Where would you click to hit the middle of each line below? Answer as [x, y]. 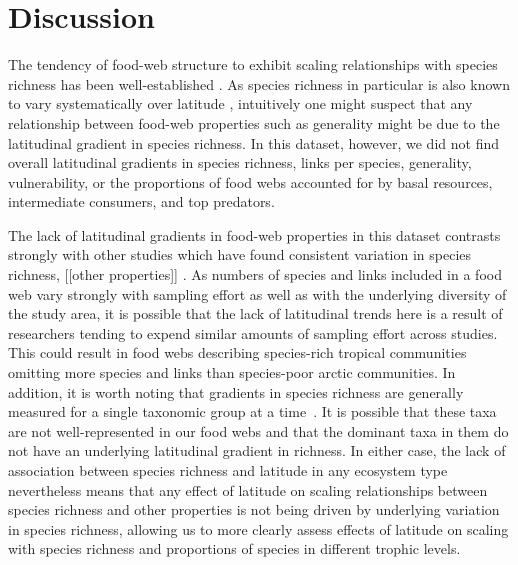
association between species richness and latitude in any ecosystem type [228, 470]
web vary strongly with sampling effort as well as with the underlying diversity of [257, 293]
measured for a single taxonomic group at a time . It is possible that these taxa [252, 411]
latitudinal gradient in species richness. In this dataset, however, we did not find [253, 142]
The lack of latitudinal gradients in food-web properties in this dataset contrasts [254, 234]
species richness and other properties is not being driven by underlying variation [254, 509]
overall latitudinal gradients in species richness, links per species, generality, [240, 162]
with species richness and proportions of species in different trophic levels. [234, 548]
